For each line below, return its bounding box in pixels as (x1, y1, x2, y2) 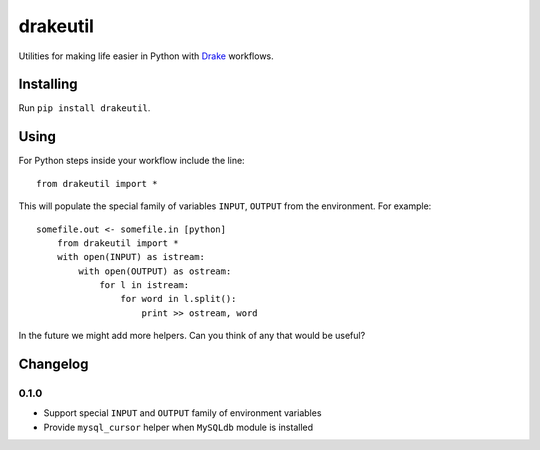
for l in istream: (99, 280, 190, 291)
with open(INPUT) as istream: (56, 251, 205, 263)
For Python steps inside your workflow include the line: (18, 155, 245, 167)
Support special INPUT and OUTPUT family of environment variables (43, 407, 322, 419)
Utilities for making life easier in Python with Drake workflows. (18, 50, 274, 62)
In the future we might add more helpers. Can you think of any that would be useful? (18, 330, 366, 342)
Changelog (18, 356, 89, 373)
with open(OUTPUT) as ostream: (78, 265, 232, 277)
